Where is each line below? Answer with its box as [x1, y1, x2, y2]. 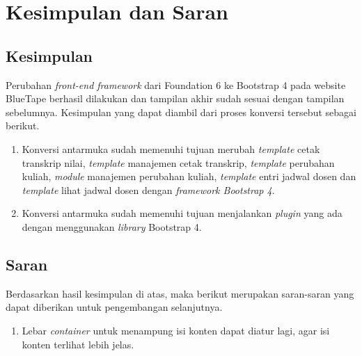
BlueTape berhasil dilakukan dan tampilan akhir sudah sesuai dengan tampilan [6, 91, 345, 106]
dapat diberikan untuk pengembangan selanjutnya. [6, 300, 223, 314]
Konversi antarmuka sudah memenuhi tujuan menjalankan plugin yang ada [22, 206, 343, 220]
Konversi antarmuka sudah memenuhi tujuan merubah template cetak [22, 141, 320, 156]
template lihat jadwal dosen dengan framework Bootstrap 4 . [22, 182, 275, 197]
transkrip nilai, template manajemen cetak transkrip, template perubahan [22, 155, 335, 170]
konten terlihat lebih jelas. [22, 337, 134, 351]
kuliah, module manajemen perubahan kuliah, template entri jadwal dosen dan [22, 169, 356, 184]
